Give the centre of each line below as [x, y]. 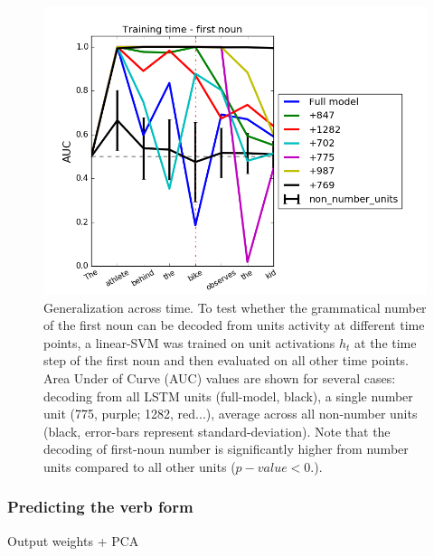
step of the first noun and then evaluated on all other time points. [226, 360]
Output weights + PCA [73, 540]
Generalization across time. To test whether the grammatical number [235, 307]
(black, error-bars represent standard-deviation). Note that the [217, 431]
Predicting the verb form [100, 507]
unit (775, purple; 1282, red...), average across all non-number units [231, 414]
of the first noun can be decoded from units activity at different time [234, 325]
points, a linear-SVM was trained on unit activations [189, 342]
